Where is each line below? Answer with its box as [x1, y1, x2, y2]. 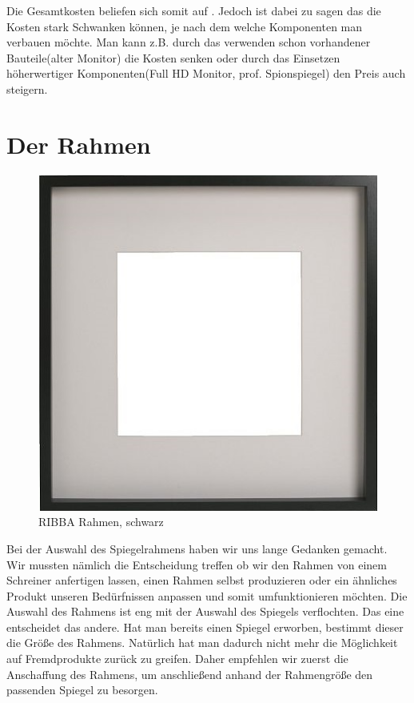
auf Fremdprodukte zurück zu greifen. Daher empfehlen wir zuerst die [6, 650, 348, 667]
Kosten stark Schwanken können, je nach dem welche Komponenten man [6, 18, 363, 34]
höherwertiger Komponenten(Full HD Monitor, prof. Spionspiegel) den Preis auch [6, 65, 406, 82]
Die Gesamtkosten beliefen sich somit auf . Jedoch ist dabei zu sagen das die [6, 2, 381, 18]
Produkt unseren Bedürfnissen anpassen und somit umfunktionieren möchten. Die [6, 587, 408, 604]
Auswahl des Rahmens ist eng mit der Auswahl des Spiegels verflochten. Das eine [6, 603, 404, 620]
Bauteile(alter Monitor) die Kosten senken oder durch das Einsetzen [6, 49, 340, 66]
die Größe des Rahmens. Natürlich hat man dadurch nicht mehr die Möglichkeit [6, 634, 398, 651]
